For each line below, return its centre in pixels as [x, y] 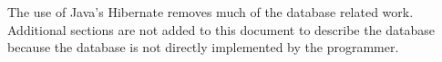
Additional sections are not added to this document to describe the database [221, 29]
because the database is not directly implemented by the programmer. [203, 47]
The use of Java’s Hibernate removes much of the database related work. [211, 12]
